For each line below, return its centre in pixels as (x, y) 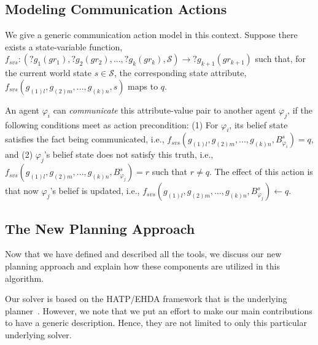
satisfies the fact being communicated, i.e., (85, 139)
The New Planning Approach (100, 228)
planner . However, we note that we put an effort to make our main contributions (159, 310)
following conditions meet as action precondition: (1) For (112, 124)
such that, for (281, 59)
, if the (300, 110)
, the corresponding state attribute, (180, 73)
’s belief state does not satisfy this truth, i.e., (129, 154)
